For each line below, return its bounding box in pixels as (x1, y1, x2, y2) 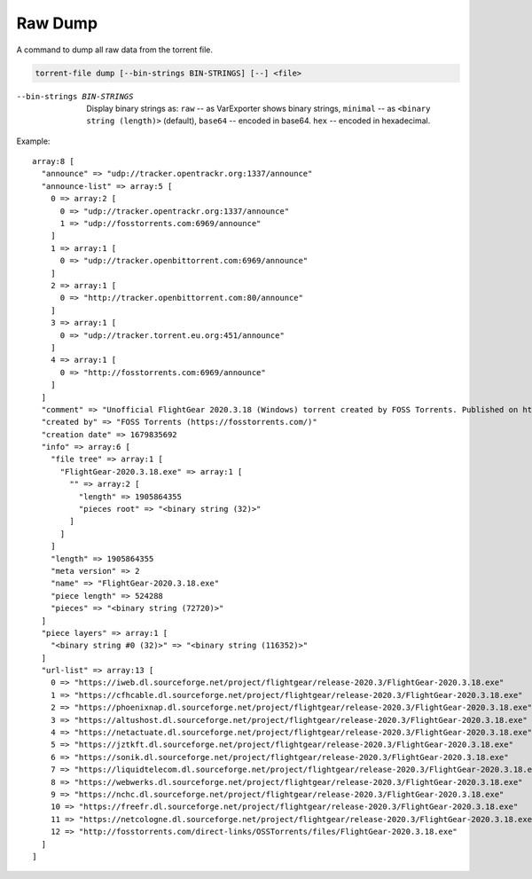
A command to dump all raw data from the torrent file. (16, 44, 213, 55)
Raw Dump (16, 13, 98, 33)
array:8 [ (32, 156, 74, 167)
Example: (16, 136, 51, 146)
